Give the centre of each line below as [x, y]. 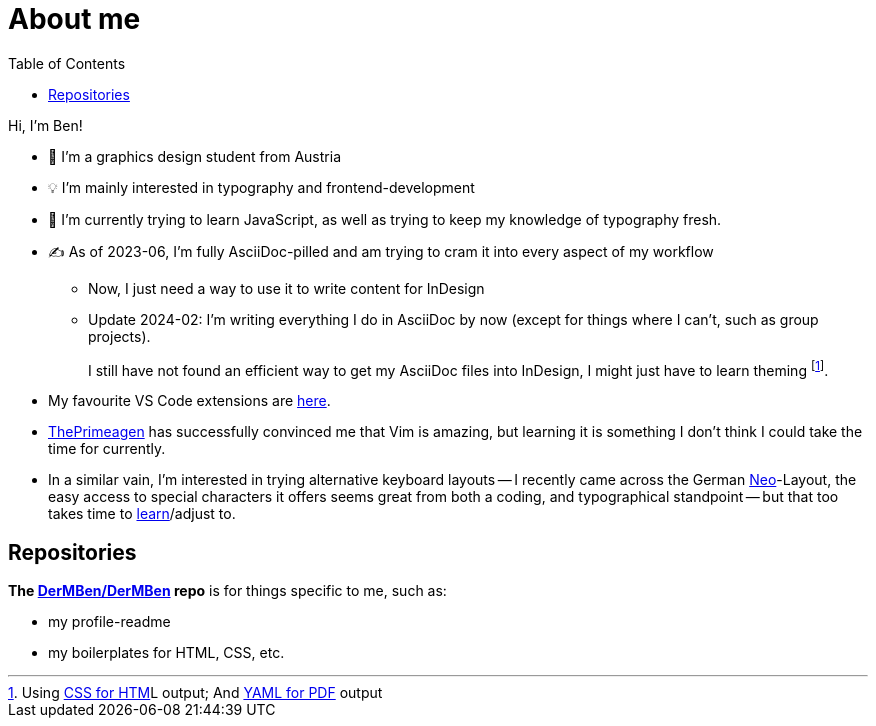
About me [74, 19]
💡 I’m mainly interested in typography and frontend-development [261, 187]
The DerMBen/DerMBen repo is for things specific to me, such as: [227, 591]
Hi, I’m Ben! [45, 125]
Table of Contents [67, 63]
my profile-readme [109, 622]
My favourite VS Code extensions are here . [189, 401]
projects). [119, 336]
